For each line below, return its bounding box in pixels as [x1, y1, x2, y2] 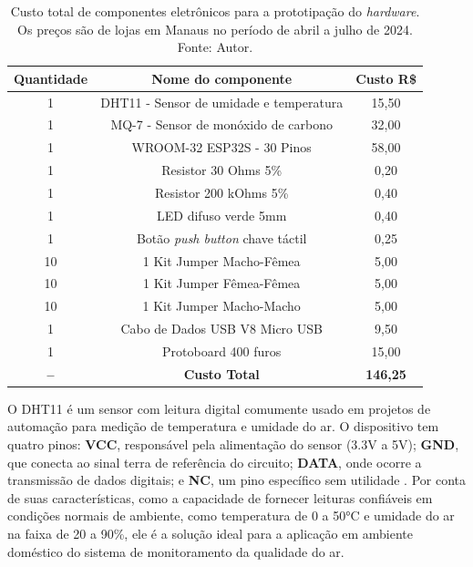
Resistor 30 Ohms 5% [161, 160, 283, 180]
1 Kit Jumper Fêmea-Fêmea [143, 273, 301, 293]
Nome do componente [151, 68, 293, 88]
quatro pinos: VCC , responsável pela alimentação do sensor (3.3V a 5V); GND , [7, 435, 459, 454]
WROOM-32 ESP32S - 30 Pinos [131, 138, 312, 157]
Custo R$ [355, 68, 416, 88]
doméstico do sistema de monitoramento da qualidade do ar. [7, 541, 344, 561]
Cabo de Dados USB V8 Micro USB [120, 319, 323, 338]
